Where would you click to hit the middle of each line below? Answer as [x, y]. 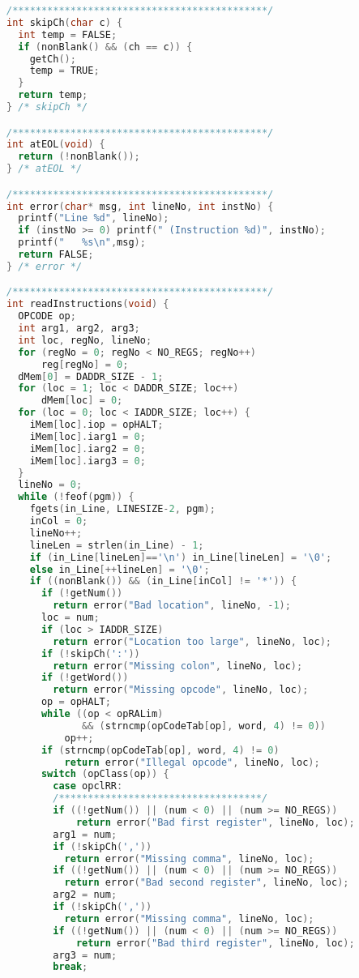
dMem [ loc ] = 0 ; [82, 401]
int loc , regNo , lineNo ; [85, 340]
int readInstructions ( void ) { [88, 304]
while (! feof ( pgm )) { [76, 497]
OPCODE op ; [47, 316]
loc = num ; [70, 618]
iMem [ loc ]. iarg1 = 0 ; [88, 436]
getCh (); [53, 59]
